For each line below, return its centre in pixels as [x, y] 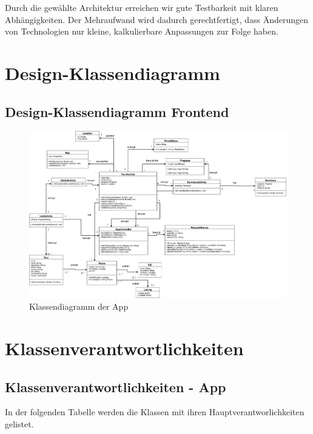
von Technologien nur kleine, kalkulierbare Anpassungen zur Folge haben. [142, 31]
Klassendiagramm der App [79, 306]
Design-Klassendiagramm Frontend [117, 111]
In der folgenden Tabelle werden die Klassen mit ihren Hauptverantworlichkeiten [155, 412]
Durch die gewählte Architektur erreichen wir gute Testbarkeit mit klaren [142, 7]
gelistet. [19, 423]
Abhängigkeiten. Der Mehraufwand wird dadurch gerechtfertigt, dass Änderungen [157, 19]
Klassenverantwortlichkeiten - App [116, 386]
